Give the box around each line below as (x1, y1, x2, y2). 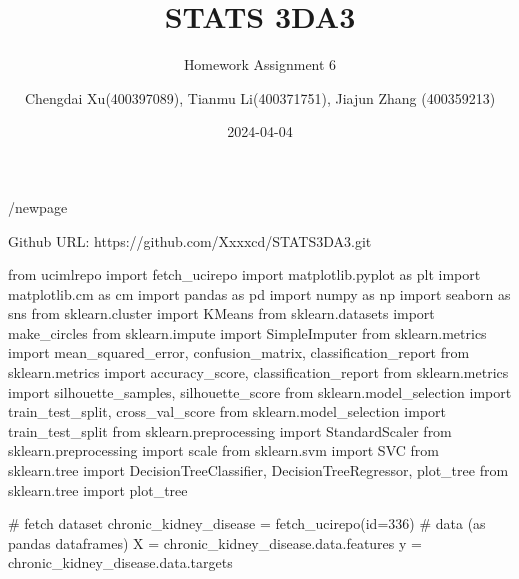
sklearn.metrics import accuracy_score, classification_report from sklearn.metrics (8, 362, 509, 383)
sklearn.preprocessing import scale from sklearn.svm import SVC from (8, 440, 439, 461)
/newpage (8, 196, 68, 217)
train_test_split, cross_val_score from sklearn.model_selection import (8, 401, 446, 422)
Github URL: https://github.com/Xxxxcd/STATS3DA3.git (8, 230, 372, 251)
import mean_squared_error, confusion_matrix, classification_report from (8, 342, 470, 363)
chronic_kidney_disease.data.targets (8, 552, 233, 573)
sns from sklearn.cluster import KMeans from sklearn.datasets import (8, 303, 435, 324)
